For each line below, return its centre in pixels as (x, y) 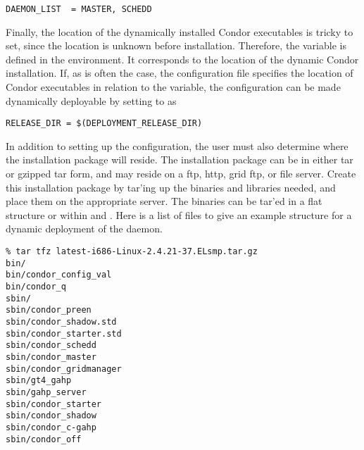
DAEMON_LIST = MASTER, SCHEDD (79, 9)
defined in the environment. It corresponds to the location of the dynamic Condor (182, 59)
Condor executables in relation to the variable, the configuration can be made (173, 87)
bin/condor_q (36, 287)
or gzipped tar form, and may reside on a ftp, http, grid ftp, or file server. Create (181, 174)
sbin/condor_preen (49, 310)
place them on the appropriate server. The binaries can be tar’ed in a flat (164, 201)
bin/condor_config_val (59, 275)
